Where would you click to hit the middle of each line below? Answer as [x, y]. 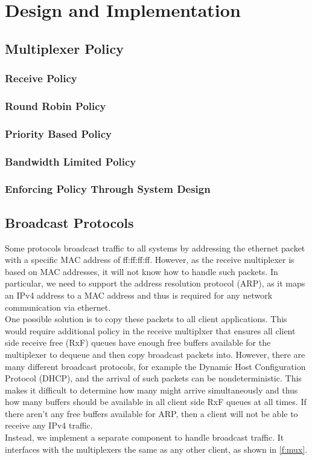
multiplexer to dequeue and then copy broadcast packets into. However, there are [155, 354]
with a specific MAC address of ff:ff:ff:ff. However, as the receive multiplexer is [150, 260]
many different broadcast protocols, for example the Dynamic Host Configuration [155, 366]
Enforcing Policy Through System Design [108, 189]
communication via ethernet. [58, 307]
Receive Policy [41, 78]
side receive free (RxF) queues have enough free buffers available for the [138, 342]
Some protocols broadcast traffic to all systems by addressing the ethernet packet [155, 248]
